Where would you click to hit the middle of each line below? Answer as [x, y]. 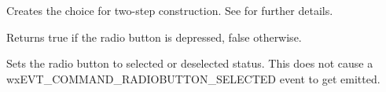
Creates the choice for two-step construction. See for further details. [170, 10]
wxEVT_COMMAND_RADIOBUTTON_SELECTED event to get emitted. [193, 78]
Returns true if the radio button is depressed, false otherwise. [154, 37]
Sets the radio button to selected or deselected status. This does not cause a [190, 63]
